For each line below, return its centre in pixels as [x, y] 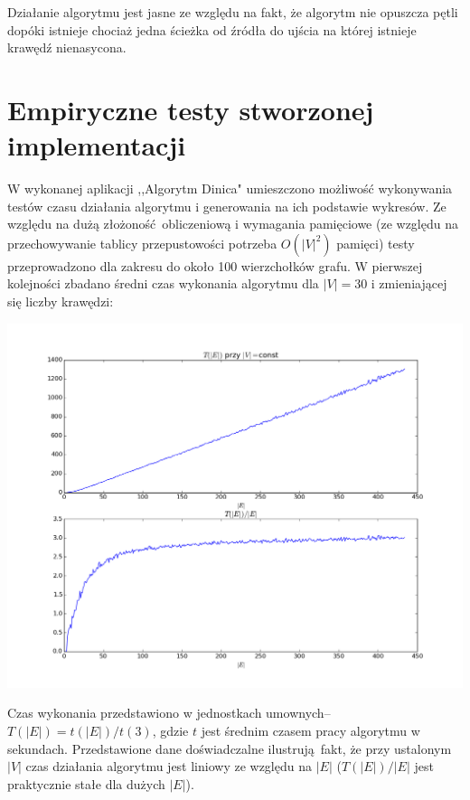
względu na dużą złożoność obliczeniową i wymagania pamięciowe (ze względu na [233, 224]
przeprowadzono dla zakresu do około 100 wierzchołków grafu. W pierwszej [215, 265]
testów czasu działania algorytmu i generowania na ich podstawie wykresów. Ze [227, 206]
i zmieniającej [409, 283]
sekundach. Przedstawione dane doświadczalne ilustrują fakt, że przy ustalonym [230, 748]
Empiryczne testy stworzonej [191, 109]
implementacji [97, 145]
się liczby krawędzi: [61, 301]
